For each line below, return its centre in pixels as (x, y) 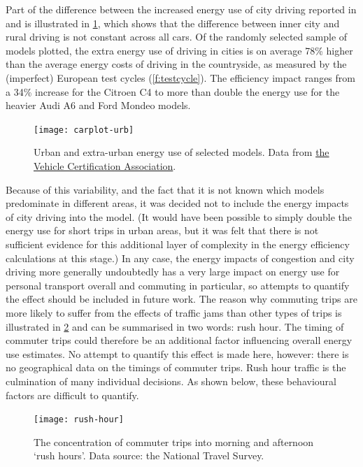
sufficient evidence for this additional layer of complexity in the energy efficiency (178, 244)
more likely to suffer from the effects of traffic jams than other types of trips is (174, 312)
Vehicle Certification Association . (105, 166)
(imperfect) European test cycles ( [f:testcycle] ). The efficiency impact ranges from (180, 77)
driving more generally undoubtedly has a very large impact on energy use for (173, 272)
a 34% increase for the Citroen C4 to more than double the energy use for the (173, 91)
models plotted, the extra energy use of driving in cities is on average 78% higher (179, 50)
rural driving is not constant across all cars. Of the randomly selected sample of (177, 37)
